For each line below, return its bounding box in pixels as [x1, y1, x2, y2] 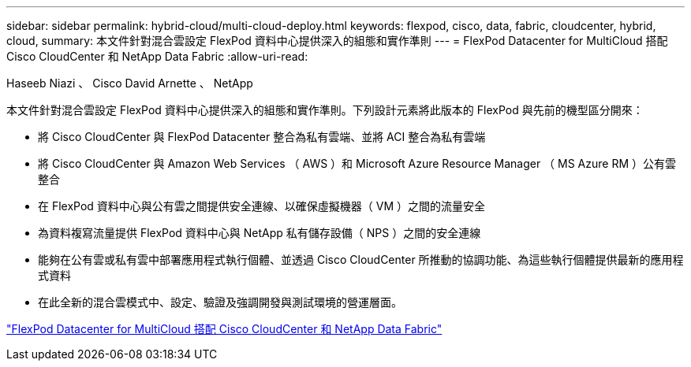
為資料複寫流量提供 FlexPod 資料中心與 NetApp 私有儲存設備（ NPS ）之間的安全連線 [38, 226, 481, 239]
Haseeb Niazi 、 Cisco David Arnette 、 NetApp [6, 76, 253, 90]
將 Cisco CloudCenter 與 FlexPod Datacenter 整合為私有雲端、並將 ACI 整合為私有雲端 [38, 130, 486, 143]
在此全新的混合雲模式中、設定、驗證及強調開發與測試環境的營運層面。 [38, 295, 402, 309]
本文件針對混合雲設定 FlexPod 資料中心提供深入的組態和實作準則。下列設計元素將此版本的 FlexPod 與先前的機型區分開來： [6, 103, 644, 117]
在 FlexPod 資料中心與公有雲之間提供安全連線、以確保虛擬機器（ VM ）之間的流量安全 [38, 199, 486, 213]
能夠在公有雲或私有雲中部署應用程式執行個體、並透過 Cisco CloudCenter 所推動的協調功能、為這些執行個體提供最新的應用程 [38, 253, 684, 266]
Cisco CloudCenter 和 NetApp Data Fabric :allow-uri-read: [6, 50, 308, 63]
